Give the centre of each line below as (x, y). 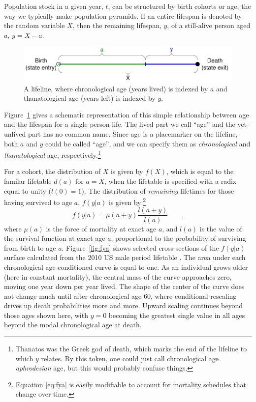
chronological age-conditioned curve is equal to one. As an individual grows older (126, 267)
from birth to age (30, 247)
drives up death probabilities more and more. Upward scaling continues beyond (124, 305)
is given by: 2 (128, 201)
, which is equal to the (200, 171)
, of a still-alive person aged (209, 25)
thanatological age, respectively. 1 (52, 154)
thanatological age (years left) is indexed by (90, 98)
